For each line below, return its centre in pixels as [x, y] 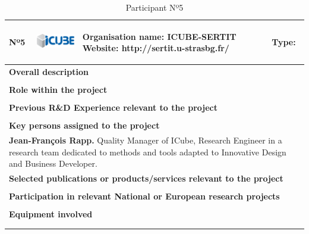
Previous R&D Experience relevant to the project [113, 107]
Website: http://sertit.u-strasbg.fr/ [156, 48]
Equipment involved [51, 214]
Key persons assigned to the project [84, 125]
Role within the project [58, 90]
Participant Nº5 [154, 7]
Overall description [49, 72]
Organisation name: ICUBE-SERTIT [159, 36]
